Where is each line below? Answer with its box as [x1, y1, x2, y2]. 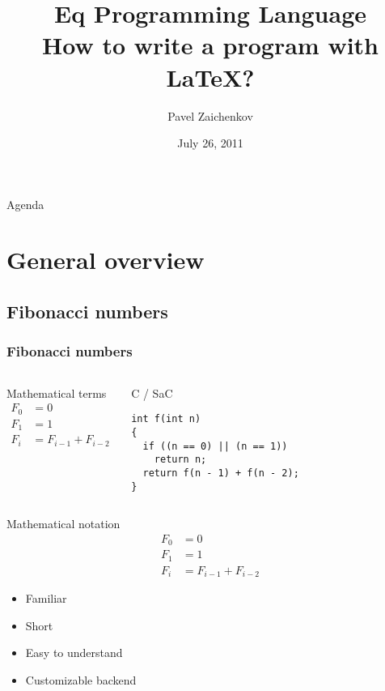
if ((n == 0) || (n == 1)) [142, 440, 288, 452]
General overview [6, 243, 205, 276]
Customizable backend [25, 672, 137, 689]
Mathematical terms [6, 384, 107, 401]
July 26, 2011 [177, 134, 243, 151]
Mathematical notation [6, 515, 121, 532]
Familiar [25, 590, 67, 607]
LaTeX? [166, 60, 255, 93]
